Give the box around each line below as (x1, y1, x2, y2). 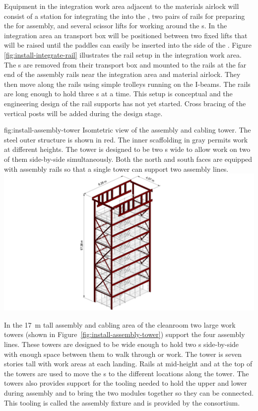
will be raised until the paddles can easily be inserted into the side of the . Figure (4, 40, 252, 50)
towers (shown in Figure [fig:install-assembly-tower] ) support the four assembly (4, 329, 245, 340)
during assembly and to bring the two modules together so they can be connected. (4, 387, 254, 398)
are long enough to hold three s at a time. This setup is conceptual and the (4, 88, 233, 99)
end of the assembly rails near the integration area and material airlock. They (4, 69, 241, 79)
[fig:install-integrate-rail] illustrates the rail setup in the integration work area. (4, 49, 242, 60)
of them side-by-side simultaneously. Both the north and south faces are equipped (4, 153, 253, 164)
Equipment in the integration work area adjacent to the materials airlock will (4, 1, 239, 11)
